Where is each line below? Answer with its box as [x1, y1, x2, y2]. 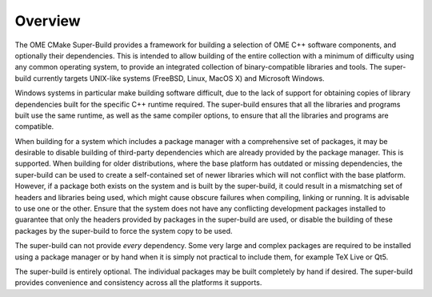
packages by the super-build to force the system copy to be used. [14, 226, 233, 235]
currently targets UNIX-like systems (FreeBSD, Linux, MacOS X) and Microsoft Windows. [33, 73, 325, 83]
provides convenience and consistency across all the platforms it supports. [14, 278, 262, 287]
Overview [14, 12, 81, 30]
